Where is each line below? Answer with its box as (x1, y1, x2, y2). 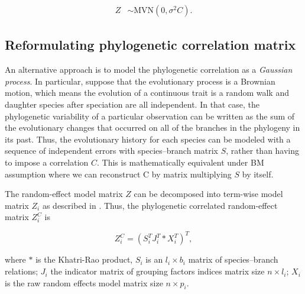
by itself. (242, 167, 274, 180)
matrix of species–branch (188, 253, 278, 266)
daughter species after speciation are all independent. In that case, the (5, 98, 259, 111)
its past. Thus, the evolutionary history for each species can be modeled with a (5, 133, 291, 145)
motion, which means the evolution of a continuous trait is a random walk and (5, 86, 289, 99)
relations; (5, 265, 38, 277)
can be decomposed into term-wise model (134, 188, 283, 200)
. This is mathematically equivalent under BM (97, 156, 264, 168)
